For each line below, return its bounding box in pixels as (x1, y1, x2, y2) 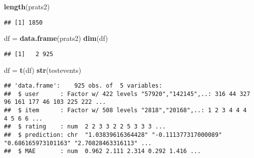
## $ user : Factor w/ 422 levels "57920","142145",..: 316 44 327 (4, 90, 251, 97)
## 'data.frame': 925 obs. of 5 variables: (4, 82, 163, 90)
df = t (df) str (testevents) (4, 64, 82, 75)
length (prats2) (4, 1, 50, 11)
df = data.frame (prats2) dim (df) (4, 33, 108, 43)
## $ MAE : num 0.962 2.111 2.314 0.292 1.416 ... (4, 148, 201, 155)
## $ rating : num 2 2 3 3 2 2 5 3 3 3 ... (4, 123, 166, 130)
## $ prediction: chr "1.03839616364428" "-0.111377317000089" (4, 131, 222, 139)
